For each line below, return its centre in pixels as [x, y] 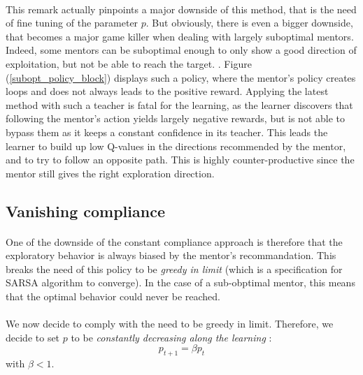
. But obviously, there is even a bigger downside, [249, 23]
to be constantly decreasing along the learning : [171, 337]
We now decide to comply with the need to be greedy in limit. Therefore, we [170, 324]
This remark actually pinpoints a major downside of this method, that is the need [181, 9]
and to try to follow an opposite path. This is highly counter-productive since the [180, 160]
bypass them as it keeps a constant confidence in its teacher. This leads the [167, 132]
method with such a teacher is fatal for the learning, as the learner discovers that [179, 104]
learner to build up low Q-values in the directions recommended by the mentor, [176, 146]
